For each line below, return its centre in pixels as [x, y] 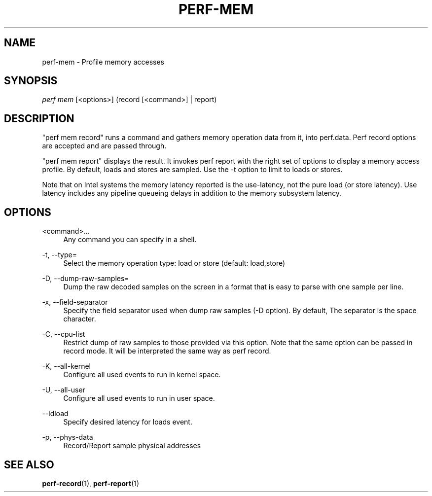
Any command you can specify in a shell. [130, 240]
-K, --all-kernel [67, 366]
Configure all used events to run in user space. [139, 398]
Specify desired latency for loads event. [128, 422]
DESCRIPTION [39, 118]
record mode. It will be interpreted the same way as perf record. [167, 351]
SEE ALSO [29, 464]
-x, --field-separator [75, 302]
